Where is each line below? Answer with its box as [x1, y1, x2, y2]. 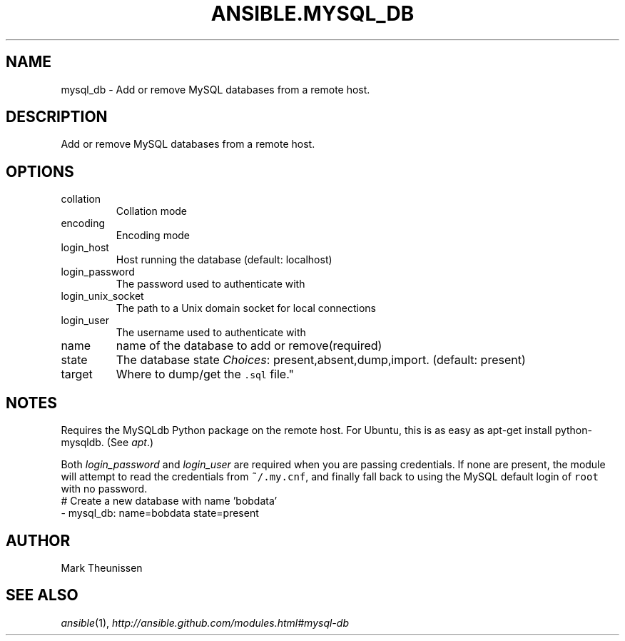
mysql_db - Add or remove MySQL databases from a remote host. [61, 83, 370, 96]
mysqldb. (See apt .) [61, 436, 154, 449]
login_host [61, 241, 109, 254]
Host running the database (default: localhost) [116, 253, 332, 266]
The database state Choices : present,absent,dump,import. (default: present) [116, 353, 526, 368]
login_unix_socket [61, 290, 144, 303]
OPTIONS [6, 162, 74, 181]
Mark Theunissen [61, 561, 143, 574]
